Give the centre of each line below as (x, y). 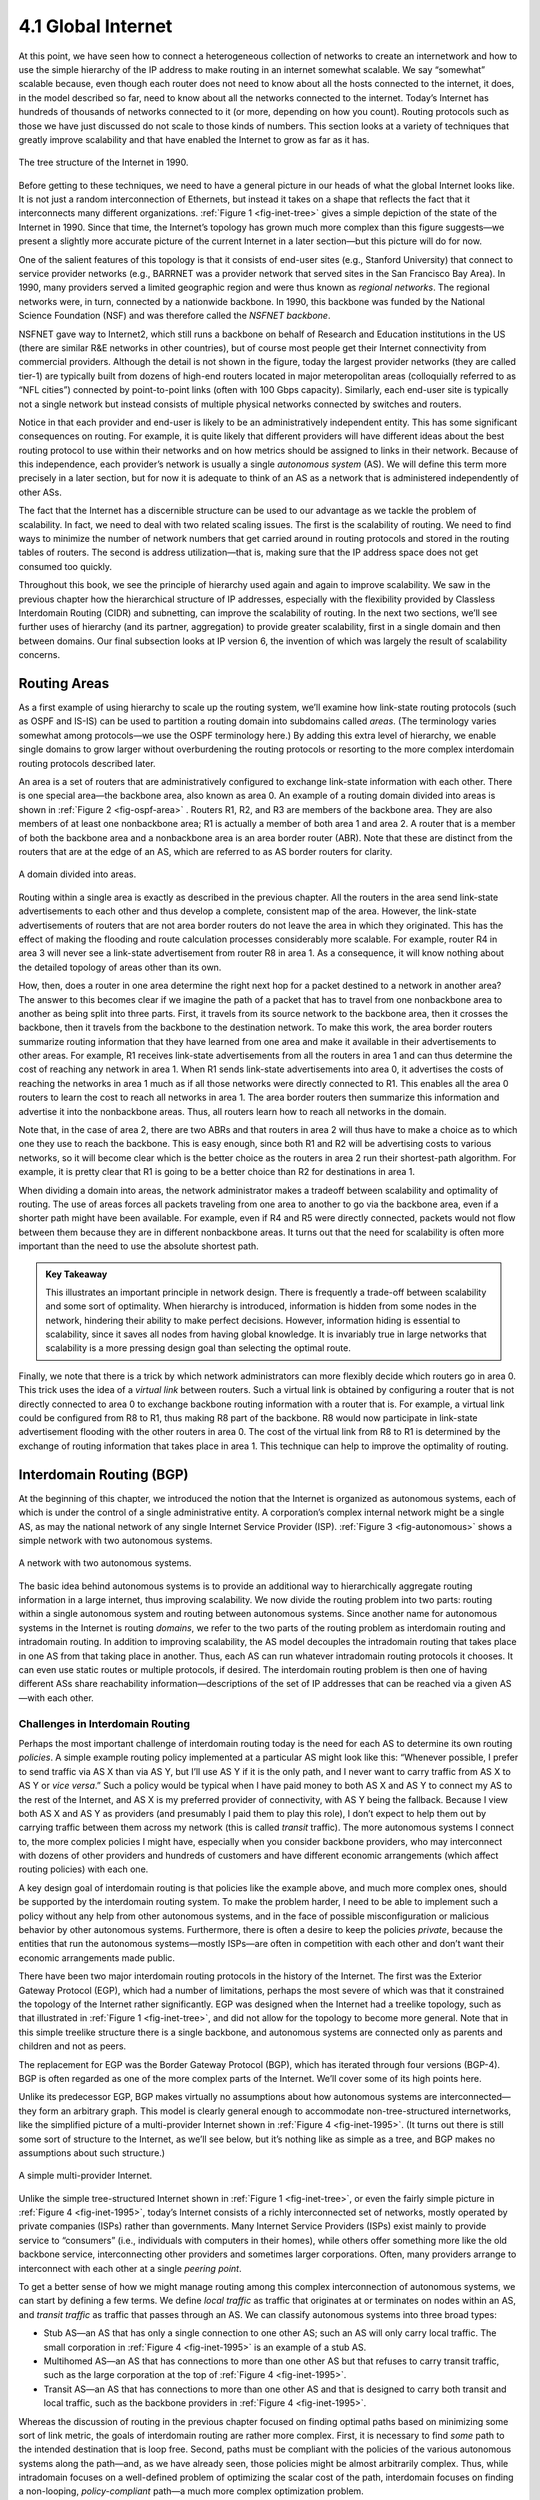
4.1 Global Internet (95, 26)
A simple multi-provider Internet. (85, 2176)
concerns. (39, 655)
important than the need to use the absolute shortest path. (138, 1246)
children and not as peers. (72, 2046)
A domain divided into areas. (77, 874)
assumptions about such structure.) (91, 2152)
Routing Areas (64, 683)
